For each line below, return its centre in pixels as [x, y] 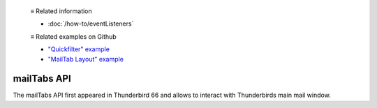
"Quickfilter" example [79, 49]
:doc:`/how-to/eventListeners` [91, 24]
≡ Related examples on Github [73, 36]
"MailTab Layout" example [86, 59]
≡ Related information [61, 11]
